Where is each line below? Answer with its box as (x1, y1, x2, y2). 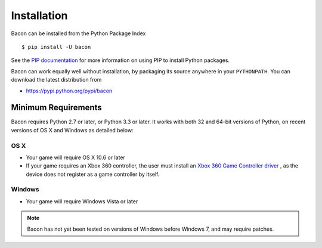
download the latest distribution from (11, 76, 102, 83)
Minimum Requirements (11, 103, 103, 113)
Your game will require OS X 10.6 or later (26, 154, 125, 161)
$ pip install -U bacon (21, 44, 91, 50)
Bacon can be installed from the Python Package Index (11, 30, 146, 37)
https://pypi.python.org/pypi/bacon (26, 87, 113, 94)
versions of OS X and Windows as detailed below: (11, 126, 134, 134)
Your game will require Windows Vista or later (26, 197, 138, 205)
